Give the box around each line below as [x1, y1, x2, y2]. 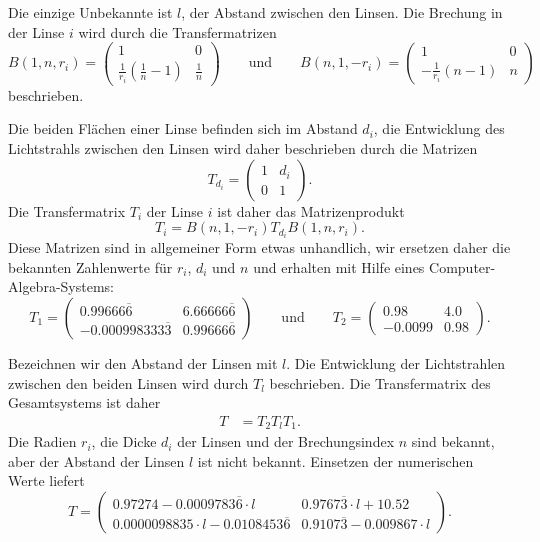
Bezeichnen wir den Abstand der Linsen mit [8, 353, 278, 374]
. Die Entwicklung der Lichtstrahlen [286, 353, 506, 374]
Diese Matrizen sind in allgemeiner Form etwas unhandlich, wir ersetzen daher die [8, 237, 511, 258]
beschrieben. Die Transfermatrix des [269, 372, 491, 393]
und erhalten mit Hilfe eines [253, 256, 425, 277]
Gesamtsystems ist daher [8, 392, 161, 413]
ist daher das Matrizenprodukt [217, 200, 405, 221]
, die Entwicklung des [373, 118, 505, 139]
